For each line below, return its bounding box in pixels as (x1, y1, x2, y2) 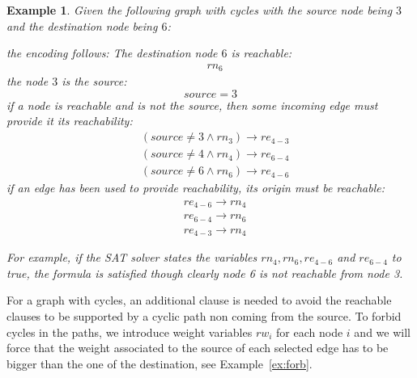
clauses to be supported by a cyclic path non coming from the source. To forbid (6, 307, 402, 324)
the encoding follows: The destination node (6, 44, 218, 61)
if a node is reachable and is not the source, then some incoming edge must (6, 96, 378, 113)
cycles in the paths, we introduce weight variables (6, 323, 253, 340)
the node (6, 73, 49, 90)
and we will (354, 323, 411, 340)
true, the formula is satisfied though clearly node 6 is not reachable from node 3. (6, 264, 403, 281)
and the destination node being (6, 17, 158, 34)
